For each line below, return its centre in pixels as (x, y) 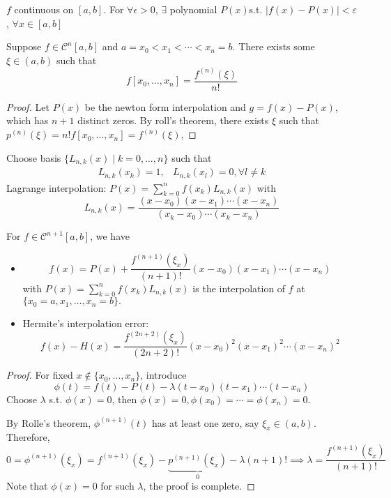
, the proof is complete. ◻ (199, 486)
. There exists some (274, 46)
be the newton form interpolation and (165, 106)
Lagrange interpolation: (56, 187)
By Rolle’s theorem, (49, 422)
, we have (110, 236)
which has (28, 120)
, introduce (163, 375)
